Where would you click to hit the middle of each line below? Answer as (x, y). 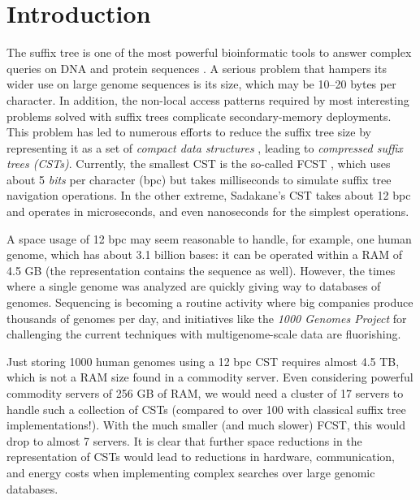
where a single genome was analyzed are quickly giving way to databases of (194, 286)
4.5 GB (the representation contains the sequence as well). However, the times (201, 270)
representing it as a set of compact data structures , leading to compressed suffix (205, 147)
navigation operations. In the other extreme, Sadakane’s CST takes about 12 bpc (209, 195)
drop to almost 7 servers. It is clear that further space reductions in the (184, 440)
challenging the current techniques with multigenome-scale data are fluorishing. (204, 334)
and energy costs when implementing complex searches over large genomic (191, 472)
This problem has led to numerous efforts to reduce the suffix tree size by (189, 132)
